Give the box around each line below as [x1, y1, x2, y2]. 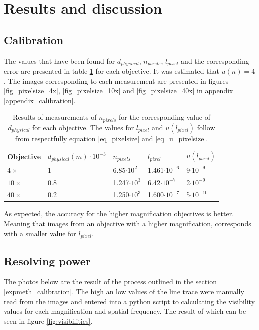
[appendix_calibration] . [4, 95, 76, 105]
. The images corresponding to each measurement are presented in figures [4, 75, 229, 86]
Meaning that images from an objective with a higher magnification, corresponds [4, 218, 251, 229]
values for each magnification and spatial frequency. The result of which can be [4, 306, 246, 316]
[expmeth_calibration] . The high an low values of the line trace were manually [4, 286, 244, 296]
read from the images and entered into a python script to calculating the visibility [4, 296, 255, 306]
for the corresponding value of [118, 112, 210, 122]
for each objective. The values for [32, 122, 134, 132]
